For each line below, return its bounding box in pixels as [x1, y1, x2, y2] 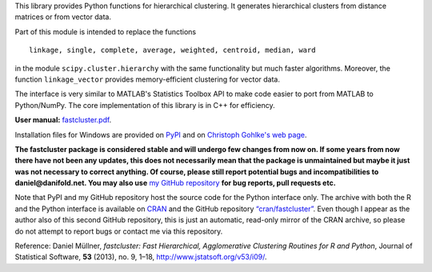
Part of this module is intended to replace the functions [14, 26, 197, 36]
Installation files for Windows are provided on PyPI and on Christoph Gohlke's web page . [14, 130, 307, 139]
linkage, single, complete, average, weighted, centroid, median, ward [29, 46, 316, 55]
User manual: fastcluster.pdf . [14, 115, 112, 125]
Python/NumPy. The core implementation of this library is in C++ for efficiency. [14, 100, 275, 110]
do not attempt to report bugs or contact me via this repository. [14, 226, 223, 236]
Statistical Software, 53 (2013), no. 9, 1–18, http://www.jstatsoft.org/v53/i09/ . [14, 252, 267, 262]
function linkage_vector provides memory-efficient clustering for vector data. [14, 74, 280, 84]
